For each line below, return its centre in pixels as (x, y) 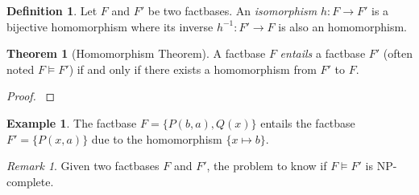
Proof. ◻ (31, 96)
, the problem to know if (267, 166)
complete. (30, 181)
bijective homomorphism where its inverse (110, 26)
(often (398, 53)
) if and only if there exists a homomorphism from (193, 69)
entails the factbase (308, 122)
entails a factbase (323, 53)
